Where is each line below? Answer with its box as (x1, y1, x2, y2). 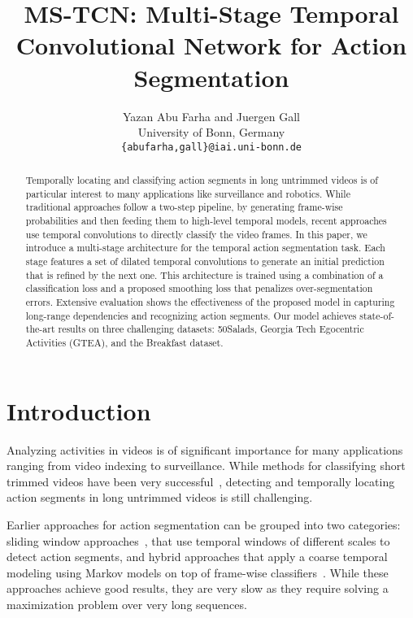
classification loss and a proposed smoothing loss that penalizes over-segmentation (25, 281, 373, 295)
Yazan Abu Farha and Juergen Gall (123, 107, 300, 124)
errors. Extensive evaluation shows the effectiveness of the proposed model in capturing (25, 295, 395, 309)
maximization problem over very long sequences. (7, 595, 247, 612)
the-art (25, 322, 55, 336)
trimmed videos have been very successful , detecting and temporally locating (7, 472, 395, 490)
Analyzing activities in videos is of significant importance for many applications (7, 441, 403, 458)
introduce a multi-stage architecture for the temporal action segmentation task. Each (25, 241, 385, 255)
